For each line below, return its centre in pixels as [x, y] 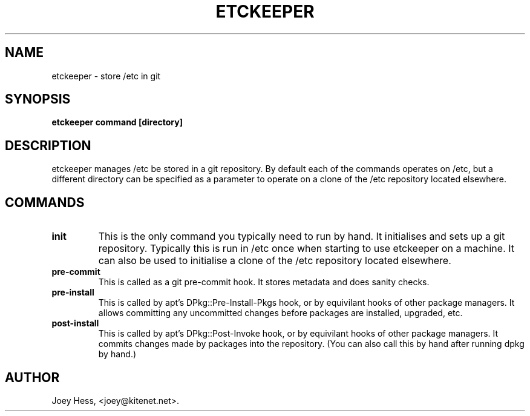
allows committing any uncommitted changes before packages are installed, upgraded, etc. [280, 313]
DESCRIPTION [48, 145]
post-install [75, 323]
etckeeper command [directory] [117, 122]
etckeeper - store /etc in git [106, 76]
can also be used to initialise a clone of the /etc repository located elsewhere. [275, 261]
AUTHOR [32, 377]
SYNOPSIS [38, 99]
